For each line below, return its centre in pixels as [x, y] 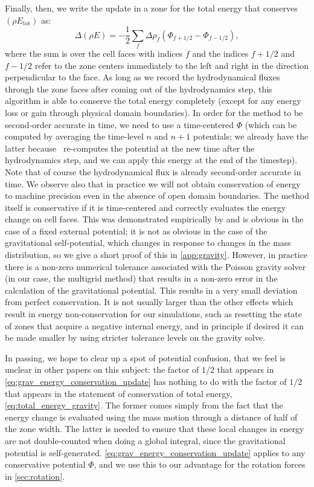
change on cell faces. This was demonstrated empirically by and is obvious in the [154, 219]
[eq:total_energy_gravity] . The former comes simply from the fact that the [144, 405]
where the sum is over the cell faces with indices [94, 53]
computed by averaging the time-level [74, 136]
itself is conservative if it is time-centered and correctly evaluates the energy [146, 207]
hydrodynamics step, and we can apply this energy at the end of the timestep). [151, 160]
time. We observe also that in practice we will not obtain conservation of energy [153, 183]
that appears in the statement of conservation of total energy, [119, 393]
